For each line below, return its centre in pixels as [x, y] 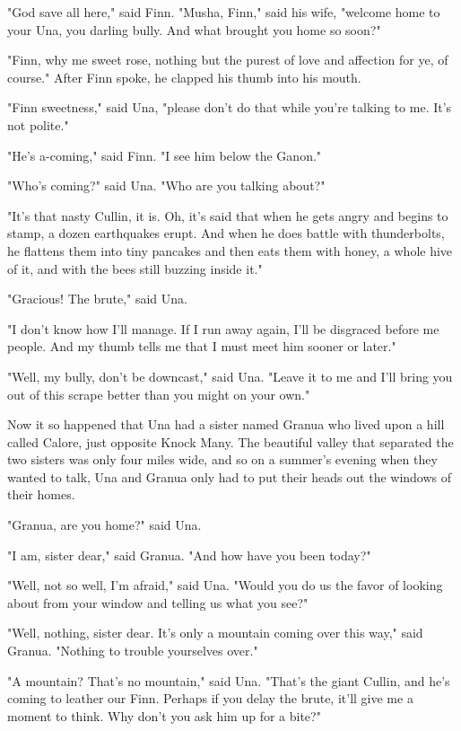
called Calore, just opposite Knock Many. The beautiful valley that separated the [230, 441]
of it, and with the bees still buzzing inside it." [135, 268]
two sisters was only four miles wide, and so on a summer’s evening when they [222, 459]
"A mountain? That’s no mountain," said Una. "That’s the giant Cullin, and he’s [229, 680]
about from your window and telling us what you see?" [158, 602]
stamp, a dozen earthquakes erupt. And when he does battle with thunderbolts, [226, 233]
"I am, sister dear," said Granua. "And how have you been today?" [189, 555]
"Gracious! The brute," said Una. [97, 299]
